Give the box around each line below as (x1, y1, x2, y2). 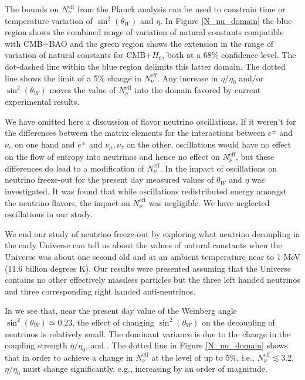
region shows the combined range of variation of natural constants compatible (5, 26, 284, 38)
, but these (235, 150, 274, 163)
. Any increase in (157, 71, 218, 84)
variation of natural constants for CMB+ (5, 49, 152, 61)
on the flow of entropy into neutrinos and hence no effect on (5, 150, 220, 163)
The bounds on (5, 3, 59, 15)
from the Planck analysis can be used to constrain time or (77, 3, 286, 15)
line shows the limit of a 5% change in (5, 71, 142, 84)
